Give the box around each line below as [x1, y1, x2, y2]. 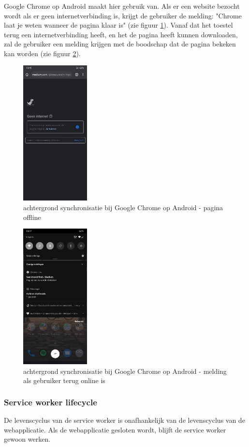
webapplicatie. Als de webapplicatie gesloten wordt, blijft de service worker [4, 424, 226, 434]
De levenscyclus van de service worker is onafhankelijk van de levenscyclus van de [4, 415, 245, 425]
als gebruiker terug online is [23, 375, 105, 385]
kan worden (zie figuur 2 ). [4, 48, 81, 58]
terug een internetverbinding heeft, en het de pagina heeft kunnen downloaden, [4, 29, 238, 39]
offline [23, 212, 41, 222]
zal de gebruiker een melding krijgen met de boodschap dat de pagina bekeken [4, 39, 236, 49]
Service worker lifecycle [4, 396, 97, 408]
